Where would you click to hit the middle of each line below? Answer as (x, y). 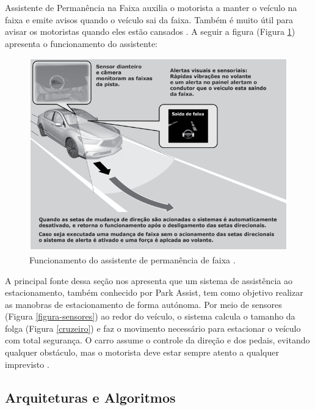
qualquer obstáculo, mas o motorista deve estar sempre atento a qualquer (142, 352)
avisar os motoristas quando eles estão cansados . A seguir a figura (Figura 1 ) (150, 31)
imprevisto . (27, 364)
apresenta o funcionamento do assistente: (81, 43)
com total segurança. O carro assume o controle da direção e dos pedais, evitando (157, 340)
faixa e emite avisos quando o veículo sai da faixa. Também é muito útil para (149, 19)
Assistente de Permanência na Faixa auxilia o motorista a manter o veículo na (151, 7)
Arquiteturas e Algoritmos (90, 397)
